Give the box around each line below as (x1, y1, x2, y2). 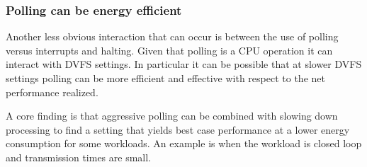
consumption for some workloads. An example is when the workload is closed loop (6, 136, 362, 151)
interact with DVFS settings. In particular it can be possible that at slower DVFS (6, 57, 362, 71)
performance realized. (6, 84, 98, 99)
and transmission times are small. (6, 149, 152, 164)
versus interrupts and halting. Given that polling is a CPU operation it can (6, 42, 333, 57)
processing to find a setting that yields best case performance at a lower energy (6, 122, 350, 137)
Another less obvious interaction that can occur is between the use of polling (6, 29, 339, 44)
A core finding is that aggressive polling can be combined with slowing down (6, 108, 338, 123)
